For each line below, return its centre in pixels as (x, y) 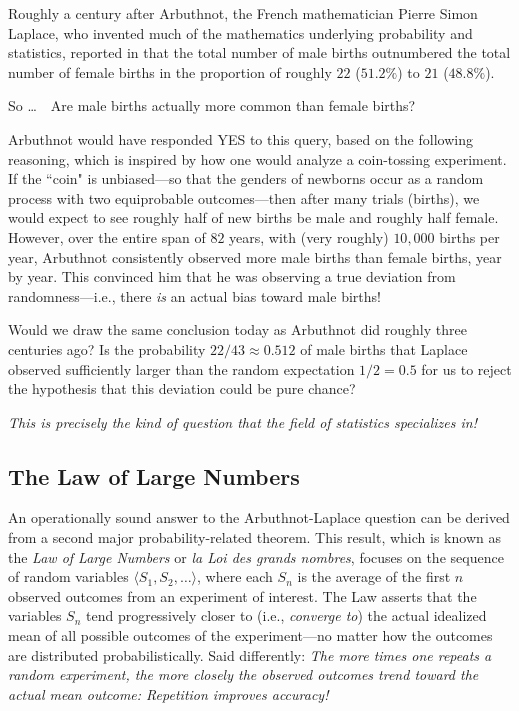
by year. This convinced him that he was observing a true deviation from (232, 276)
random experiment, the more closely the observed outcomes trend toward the (243, 674)
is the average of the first (374, 576)
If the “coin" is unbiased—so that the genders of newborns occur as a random (246, 178)
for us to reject (466, 368)
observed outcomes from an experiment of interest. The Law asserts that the (242, 595)
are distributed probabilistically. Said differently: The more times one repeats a (250, 654)
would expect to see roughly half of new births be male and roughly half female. (253, 217)
